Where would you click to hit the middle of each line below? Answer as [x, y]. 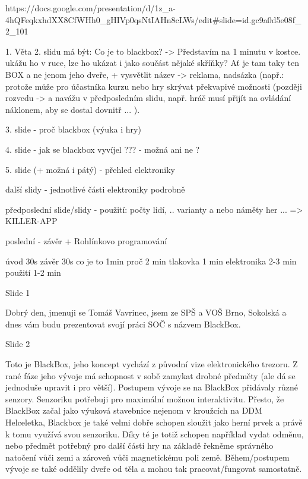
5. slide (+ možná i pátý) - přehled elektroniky [90, 169]
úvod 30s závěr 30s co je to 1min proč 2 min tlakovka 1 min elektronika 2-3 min [151, 261]
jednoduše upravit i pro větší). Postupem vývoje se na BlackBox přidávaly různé [152, 387]
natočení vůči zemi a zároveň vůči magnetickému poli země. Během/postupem [147, 457]
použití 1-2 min [33, 272]
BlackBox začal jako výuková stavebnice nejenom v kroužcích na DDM [134, 410]
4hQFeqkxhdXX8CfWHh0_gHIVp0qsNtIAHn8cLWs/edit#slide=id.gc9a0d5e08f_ [153, 19]
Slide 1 [18, 292]
